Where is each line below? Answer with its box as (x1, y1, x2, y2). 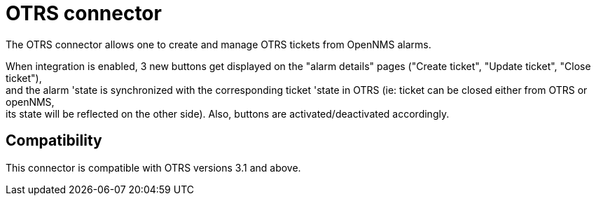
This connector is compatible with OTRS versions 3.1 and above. (6, 161, 301, 174)
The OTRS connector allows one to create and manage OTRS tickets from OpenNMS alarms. (6, 38, 431, 50)
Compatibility (6, 132, 102, 150)
